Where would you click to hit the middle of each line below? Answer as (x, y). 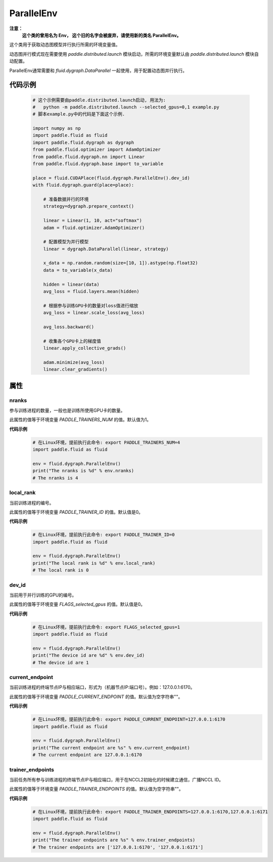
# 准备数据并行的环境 (66, 199)
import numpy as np (57, 128)
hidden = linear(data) (71, 284)
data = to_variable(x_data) (78, 270)
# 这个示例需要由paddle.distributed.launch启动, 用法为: (99, 100)
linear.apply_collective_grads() (85, 348)
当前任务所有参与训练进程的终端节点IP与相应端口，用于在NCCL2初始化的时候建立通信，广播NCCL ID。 (116, 779)
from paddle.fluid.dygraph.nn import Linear (89, 157)
